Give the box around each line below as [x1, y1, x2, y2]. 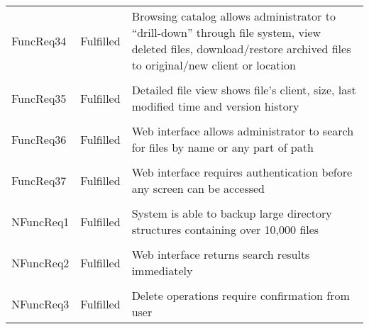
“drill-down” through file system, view [131, 24, 321, 40]
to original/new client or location [131, 57, 296, 73]
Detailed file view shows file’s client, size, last [131, 82, 356, 98]
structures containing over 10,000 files [131, 221, 319, 238]
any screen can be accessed [131, 180, 265, 196]
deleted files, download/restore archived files [131, 40, 351, 57]
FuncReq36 [11, 130, 67, 147]
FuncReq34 [11, 32, 67, 49]
